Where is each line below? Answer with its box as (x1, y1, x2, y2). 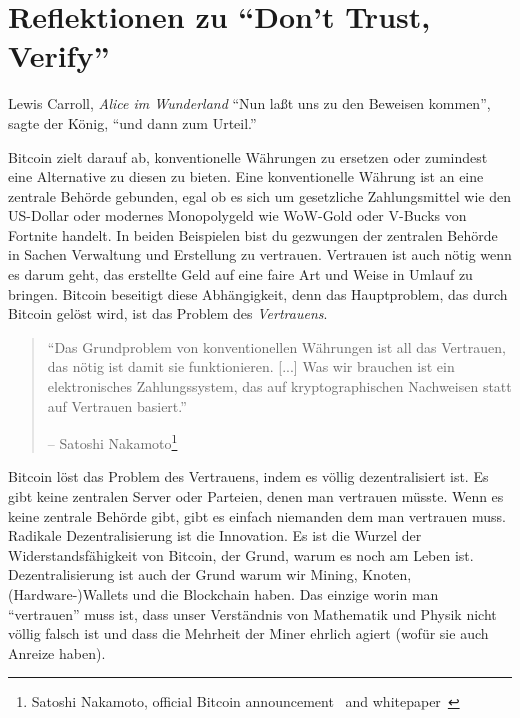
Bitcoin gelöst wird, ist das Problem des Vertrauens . (8, 303, 328, 324)
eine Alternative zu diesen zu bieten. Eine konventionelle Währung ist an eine (8, 166, 484, 187)
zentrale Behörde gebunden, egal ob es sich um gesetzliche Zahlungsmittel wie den (8, 185, 511, 206)
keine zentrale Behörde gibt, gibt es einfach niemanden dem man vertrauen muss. (8, 505, 506, 526)
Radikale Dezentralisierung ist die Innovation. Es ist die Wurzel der (8, 525, 422, 546)
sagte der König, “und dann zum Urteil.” (8, 112, 257, 133)
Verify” (8, 35, 110, 76)
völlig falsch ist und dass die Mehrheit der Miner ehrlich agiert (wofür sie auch (8, 623, 489, 644)
